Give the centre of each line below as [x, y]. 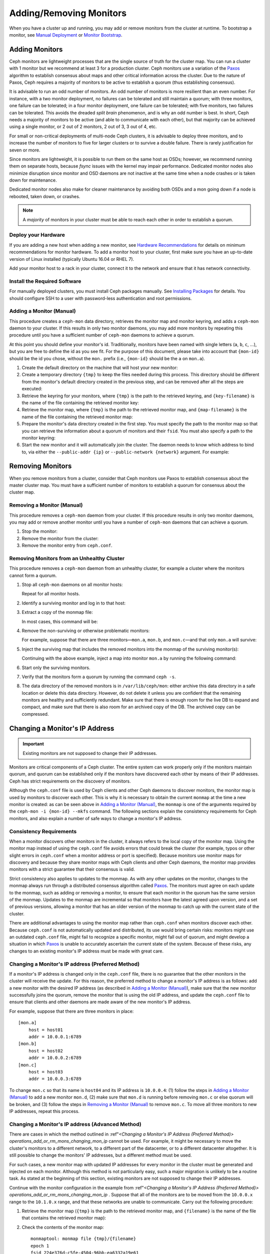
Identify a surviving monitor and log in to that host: [74, 603]
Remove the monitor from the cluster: [60, 538]
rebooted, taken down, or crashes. [45, 196]
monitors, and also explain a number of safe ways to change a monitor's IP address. [96, 818]
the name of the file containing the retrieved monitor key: [80, 403]
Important [33, 744]
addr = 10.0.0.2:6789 [55, 1058]
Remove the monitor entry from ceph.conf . [67, 545]
